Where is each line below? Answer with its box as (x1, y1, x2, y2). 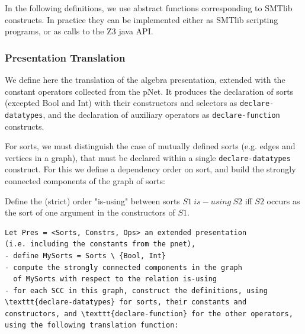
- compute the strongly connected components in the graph (5, 263, 242, 272)
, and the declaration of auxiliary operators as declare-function (43, 108, 280, 120)
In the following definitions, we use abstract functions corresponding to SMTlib (5, 2, 293, 14)
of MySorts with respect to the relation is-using (13, 275, 217, 284)
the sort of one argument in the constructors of (5, 206, 175, 219)
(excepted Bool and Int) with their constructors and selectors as (5, 97, 237, 109)
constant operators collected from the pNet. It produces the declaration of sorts (5, 85, 294, 97)
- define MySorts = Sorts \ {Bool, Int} (5, 251, 166, 260)
